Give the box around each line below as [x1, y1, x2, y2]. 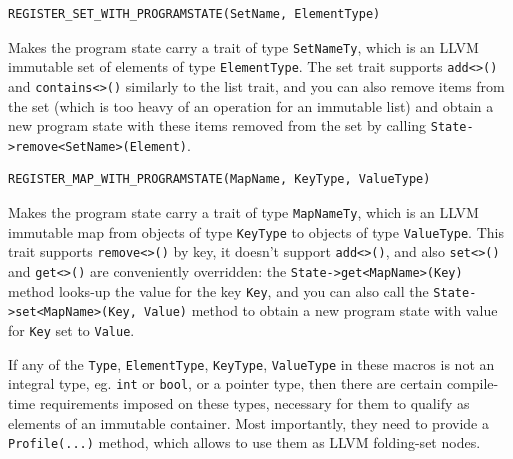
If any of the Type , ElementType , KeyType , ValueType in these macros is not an [8, 353, 495, 374]
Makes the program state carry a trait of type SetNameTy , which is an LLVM [8, 36, 479, 57]
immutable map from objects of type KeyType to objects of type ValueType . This [8, 221, 504, 242]
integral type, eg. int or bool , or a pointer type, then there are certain [8, 373, 443, 394]
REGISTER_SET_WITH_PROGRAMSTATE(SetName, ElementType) [8, 7, 381, 21]
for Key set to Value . [8, 320, 135, 340]
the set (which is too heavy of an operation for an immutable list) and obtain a [8, 95, 494, 116]
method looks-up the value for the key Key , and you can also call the [8, 280, 429, 301]
